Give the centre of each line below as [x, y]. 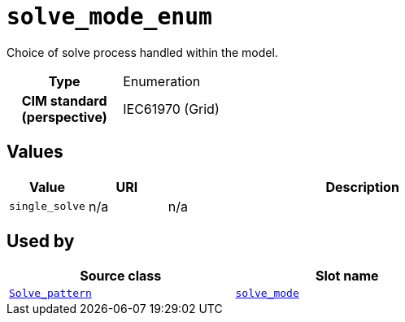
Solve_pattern [50, 294]
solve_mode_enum [109, 17]
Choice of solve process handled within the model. [142, 52]
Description [362, 187]
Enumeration [162, 81]
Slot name [347, 276]
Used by [41, 241]
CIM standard [64, 100]
